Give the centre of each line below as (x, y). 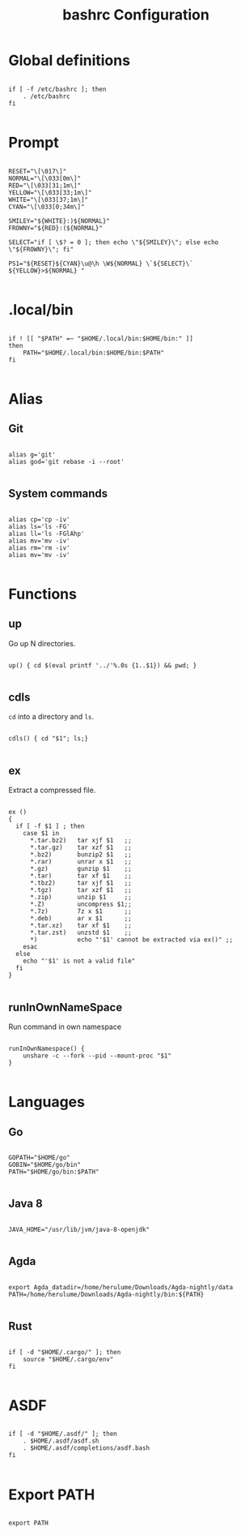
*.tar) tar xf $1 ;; (80, 876)
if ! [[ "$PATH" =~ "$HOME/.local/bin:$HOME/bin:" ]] (101, 338)
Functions (42, 594)
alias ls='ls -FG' (39, 526)
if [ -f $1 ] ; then (50, 826)
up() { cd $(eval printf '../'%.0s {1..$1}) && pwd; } (103, 665)
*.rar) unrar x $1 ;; (80, 862)
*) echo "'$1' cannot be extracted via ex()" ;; (131, 940)
